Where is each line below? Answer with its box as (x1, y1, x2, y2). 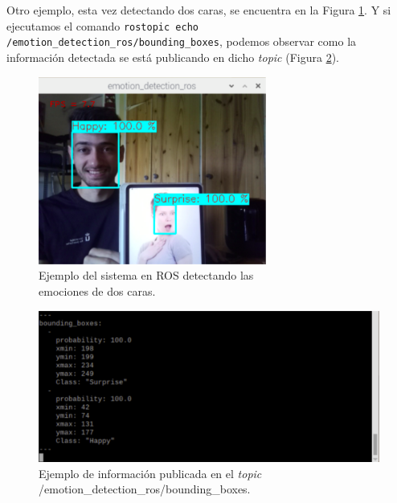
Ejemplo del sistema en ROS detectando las (39, 267, 254, 284)
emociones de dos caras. (39, 283, 156, 300)
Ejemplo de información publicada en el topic (39, 464, 262, 481)
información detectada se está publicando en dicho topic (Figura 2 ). (6, 48, 339, 65)
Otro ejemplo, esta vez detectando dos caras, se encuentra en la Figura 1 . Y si (6, 2, 391, 18)
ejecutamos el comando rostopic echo (6, 17, 198, 34)
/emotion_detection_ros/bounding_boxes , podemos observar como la (6, 33, 357, 50)
